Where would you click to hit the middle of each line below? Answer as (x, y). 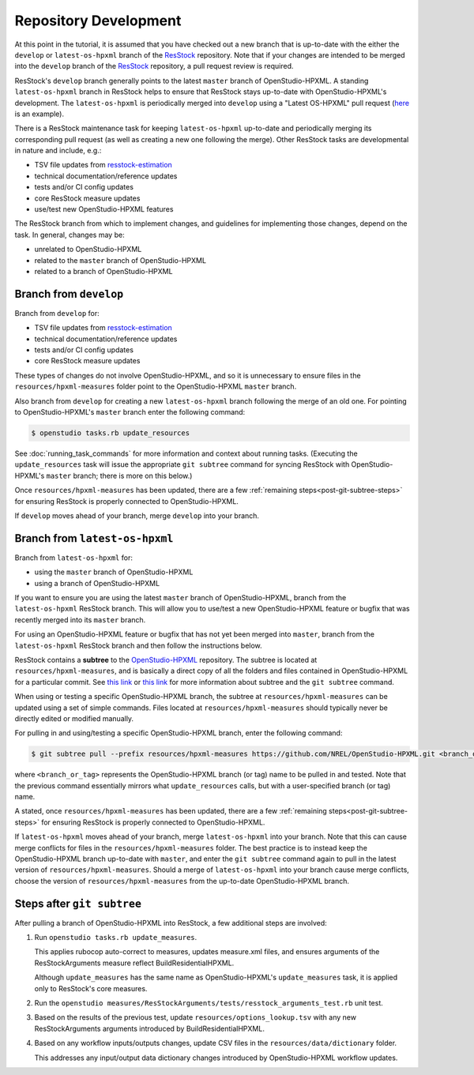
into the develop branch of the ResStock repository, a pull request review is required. (154, 66)
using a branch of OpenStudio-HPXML (97, 583)
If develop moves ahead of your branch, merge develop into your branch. (137, 515)
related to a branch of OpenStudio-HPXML (103, 271)
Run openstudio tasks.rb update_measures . (116, 938)
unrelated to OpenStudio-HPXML (88, 250)
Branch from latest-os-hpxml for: (74, 558)
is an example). (39, 114)
